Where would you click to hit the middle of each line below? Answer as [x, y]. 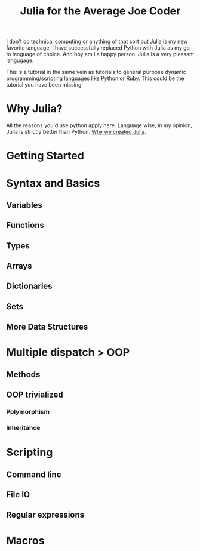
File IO [18, 495]
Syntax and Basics [53, 183]
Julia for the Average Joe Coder [100, 11]
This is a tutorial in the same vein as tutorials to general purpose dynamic [96, 72]
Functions [25, 225]
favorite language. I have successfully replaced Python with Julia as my [94, 48]
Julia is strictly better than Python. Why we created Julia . [76, 132]
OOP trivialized [35, 395]
